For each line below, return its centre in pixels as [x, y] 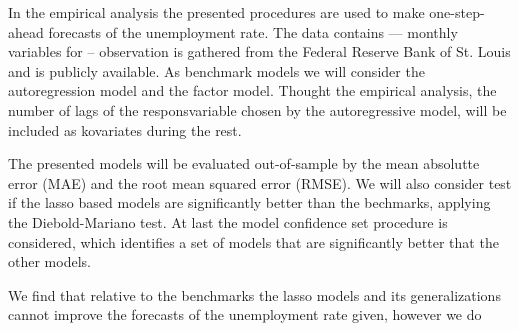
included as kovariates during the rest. [125, 129]
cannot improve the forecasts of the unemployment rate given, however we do [245, 314]
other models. [49, 261]
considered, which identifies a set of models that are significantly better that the [253, 241]
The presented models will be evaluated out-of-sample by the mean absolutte [244, 163]
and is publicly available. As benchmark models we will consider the [216, 70]
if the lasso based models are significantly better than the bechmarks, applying [249, 202]
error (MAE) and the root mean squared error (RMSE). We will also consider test [260, 182]
